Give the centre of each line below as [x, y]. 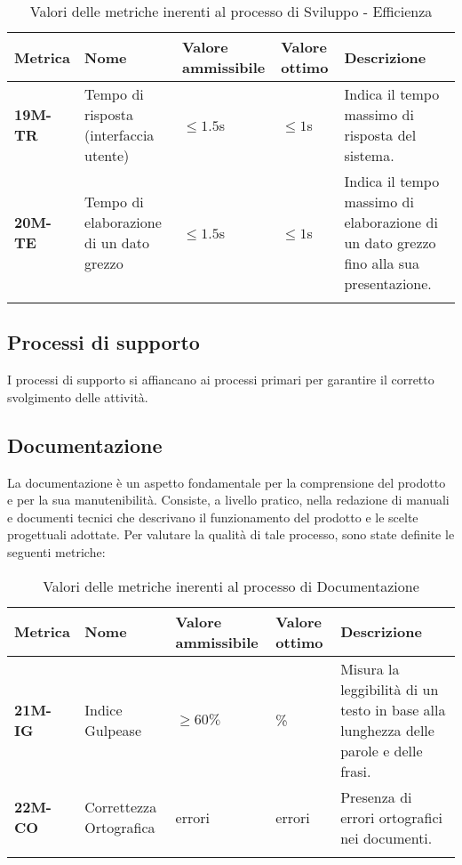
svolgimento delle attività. [78, 396]
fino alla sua [382, 263]
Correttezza [121, 807]
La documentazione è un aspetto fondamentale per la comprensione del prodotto [227, 482]
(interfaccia [119, 135]
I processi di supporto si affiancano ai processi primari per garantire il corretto [221, 380]
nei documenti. [386, 837]
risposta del [380, 135]
